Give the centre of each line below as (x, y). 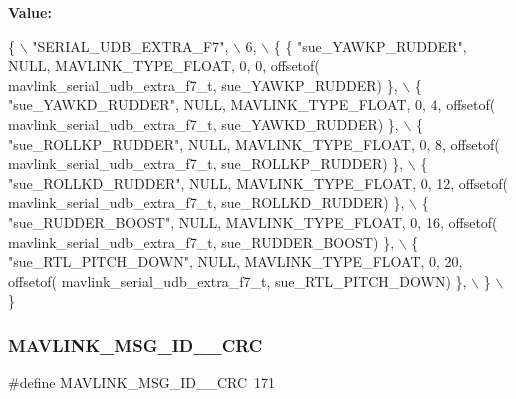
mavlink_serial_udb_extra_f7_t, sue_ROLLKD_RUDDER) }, (206, 202)
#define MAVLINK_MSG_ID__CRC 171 (142, 382)
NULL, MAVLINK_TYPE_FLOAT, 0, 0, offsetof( (164, 65)
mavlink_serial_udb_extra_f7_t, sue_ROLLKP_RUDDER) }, (206, 163)
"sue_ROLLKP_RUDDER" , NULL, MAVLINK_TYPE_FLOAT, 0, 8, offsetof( (254, 143)
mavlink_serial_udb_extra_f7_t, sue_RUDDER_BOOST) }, (201, 241)
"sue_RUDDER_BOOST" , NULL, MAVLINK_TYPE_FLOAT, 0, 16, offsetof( (253, 221)
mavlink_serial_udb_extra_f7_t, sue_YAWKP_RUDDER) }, (203, 84)
